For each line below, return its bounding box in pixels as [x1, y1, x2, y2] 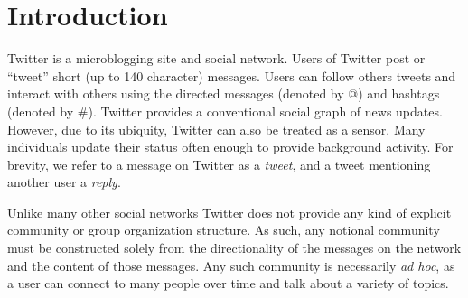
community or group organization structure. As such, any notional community [7, 220, 440, 239]
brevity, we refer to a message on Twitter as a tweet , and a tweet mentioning [7, 154, 431, 173]
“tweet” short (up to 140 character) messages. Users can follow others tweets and [7, 66, 456, 85]
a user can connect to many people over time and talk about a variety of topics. [7, 274, 449, 293]
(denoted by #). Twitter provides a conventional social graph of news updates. [7, 101, 443, 120]
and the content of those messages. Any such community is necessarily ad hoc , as [7, 256, 455, 275]
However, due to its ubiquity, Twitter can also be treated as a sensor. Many [7, 119, 426, 138]
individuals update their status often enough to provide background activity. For [7, 137, 454, 156]
